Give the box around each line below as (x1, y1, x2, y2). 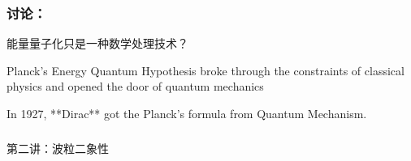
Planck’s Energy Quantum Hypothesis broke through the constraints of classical (6, 61, 405, 78)
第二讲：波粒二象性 (6, 139, 109, 156)
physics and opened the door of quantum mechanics (6, 78, 264, 95)
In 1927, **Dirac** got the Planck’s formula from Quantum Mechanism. (6, 105, 367, 121)
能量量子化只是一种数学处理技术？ (6, 35, 188, 52)
